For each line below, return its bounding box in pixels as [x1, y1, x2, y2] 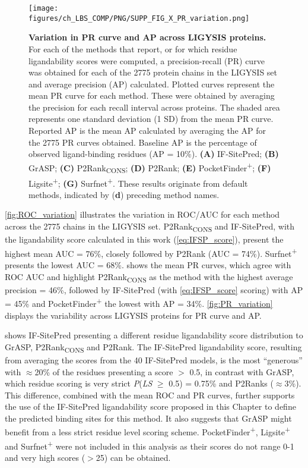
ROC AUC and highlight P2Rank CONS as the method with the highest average [5, 270, 293, 284]
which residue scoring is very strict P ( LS [5, 377, 153, 390]
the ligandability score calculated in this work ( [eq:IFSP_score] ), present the [5, 233, 284, 246]
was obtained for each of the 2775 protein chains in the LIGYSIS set [28, 66, 278, 78]
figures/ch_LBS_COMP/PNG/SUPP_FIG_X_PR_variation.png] [28, 14, 250, 23]
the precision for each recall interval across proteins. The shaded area [28, 100, 280, 113]
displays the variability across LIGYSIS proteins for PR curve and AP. [5, 309, 262, 321]
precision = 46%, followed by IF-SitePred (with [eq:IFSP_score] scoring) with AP [5, 283, 303, 296]
